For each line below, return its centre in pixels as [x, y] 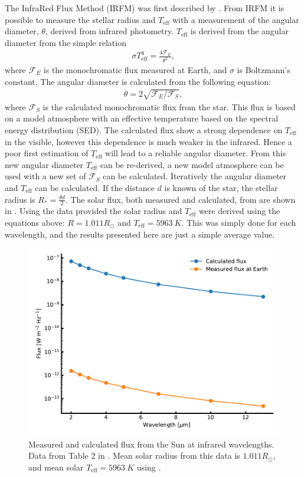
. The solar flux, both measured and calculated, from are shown [180, 199]
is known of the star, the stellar [221, 187]
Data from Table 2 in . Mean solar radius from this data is [134, 455]
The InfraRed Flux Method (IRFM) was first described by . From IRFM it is [145, 8]
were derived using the [239, 211]
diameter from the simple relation [66, 42]
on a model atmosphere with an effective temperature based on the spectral [142, 118]
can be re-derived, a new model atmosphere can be [192, 164]
